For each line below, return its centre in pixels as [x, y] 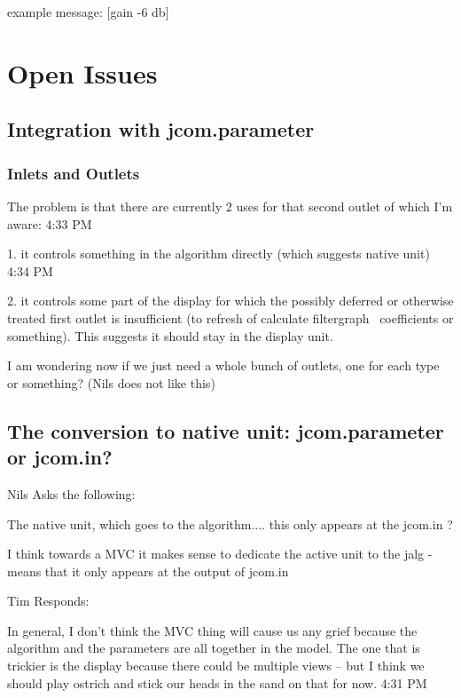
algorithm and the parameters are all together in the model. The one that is [214, 648]
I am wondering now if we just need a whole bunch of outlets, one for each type [223, 365]
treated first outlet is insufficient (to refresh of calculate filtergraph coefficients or [230, 317]
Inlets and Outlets [74, 173]
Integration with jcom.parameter [161, 129]
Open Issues [82, 72]
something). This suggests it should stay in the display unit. [170, 335]
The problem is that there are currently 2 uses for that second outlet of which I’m [230, 206]
